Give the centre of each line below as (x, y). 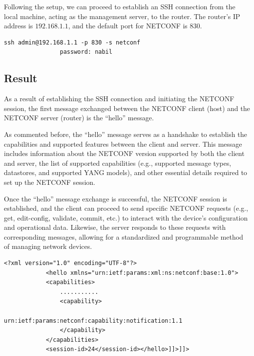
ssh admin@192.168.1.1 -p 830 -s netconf (72, 42)
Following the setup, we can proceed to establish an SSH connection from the (120, 6)
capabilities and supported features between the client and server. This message (123, 144)
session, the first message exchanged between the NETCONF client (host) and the (127, 108)
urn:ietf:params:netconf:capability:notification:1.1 (93, 321)
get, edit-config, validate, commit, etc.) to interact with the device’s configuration (126, 217)
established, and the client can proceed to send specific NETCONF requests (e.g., (126, 208)
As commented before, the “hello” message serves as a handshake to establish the (126, 134)
